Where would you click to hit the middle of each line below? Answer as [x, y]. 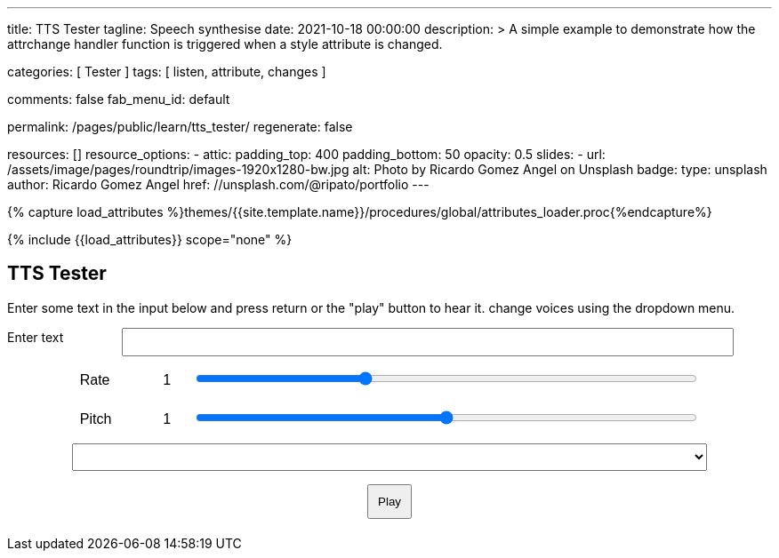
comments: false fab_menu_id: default [119, 99]
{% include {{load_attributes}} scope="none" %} [150, 239]
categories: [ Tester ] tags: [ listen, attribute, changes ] [167, 72]
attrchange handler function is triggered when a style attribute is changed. [225, 44]
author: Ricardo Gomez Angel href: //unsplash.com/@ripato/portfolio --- [218, 184]
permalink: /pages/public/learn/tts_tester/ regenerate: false [180, 127]
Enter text [36, 337]
